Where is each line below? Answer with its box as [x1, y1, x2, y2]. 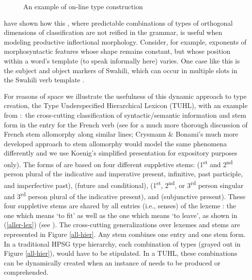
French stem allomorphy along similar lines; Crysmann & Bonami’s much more [4, 129, 238, 139]
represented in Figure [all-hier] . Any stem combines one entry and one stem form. [4, 229, 246, 239]
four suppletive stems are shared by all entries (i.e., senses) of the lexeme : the [4, 201, 236, 211]
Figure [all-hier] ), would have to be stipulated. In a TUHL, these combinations [4, 248, 237, 258]
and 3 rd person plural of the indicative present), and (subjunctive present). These [4, 190, 246, 201]
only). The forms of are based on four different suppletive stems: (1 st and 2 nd [4, 157, 233, 169]
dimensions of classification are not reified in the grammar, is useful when [4, 27, 222, 37]
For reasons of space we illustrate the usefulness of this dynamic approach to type [4, 91, 247, 101]
